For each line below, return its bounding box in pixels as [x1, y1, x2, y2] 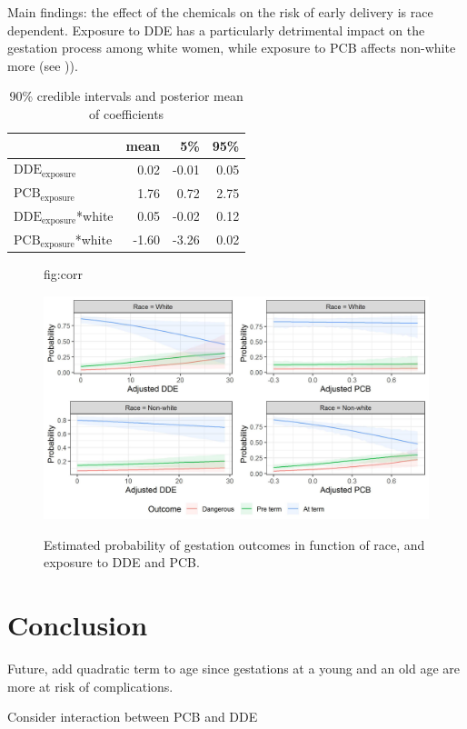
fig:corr [44, 265, 83, 284]
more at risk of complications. [7, 676, 174, 695]
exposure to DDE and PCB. [44, 553, 200, 572]
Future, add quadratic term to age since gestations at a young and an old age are [7, 659, 460, 678]
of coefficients [89, 104, 164, 123]
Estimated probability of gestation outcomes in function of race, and [44, 534, 425, 554]
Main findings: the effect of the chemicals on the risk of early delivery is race [7, 3, 433, 21]
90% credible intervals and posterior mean [9, 86, 243, 105]
